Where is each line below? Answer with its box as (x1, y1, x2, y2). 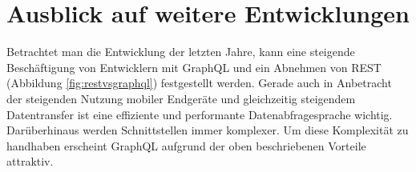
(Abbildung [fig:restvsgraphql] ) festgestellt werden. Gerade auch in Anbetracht (6, 74, 392, 91)
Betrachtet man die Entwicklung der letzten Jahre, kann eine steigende (6, 43, 355, 60)
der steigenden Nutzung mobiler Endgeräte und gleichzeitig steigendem (6, 90, 356, 106)
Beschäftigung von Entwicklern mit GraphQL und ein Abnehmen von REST (6, 58, 382, 75)
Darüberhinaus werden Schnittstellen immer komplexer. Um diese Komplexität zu (6, 122, 409, 138)
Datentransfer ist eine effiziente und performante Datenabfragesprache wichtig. (6, 106, 393, 122)
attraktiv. (6, 153, 54, 170)
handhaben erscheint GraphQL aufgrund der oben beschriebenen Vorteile (6, 137, 366, 154)
